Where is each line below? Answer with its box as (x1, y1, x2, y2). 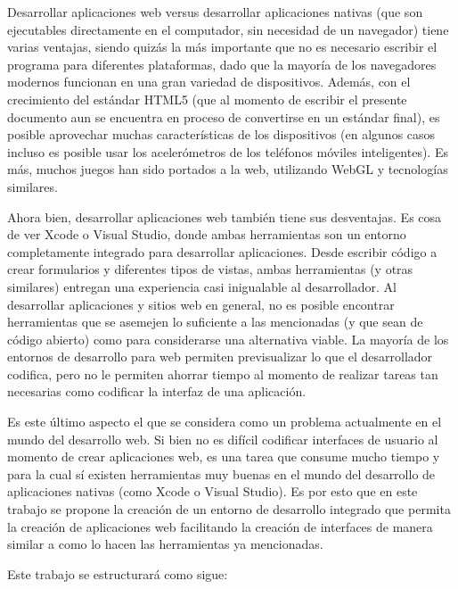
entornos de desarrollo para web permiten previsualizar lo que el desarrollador (7, 347, 433, 366)
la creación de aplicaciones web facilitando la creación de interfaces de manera (7, 517, 433, 535)
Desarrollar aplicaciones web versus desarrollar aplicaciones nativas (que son (7, 3, 423, 21)
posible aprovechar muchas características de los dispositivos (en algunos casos (7, 125, 436, 144)
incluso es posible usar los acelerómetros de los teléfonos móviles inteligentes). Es (7, 142, 448, 161)
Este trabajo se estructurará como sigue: (7, 564, 228, 583)
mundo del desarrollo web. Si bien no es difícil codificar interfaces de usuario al (7, 429, 438, 448)
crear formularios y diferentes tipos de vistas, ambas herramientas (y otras (7, 260, 413, 278)
